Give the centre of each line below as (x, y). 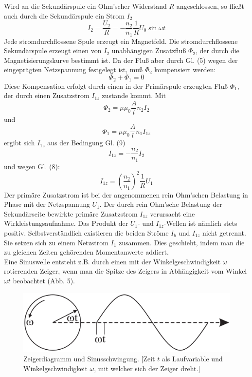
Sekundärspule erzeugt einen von (53, 50)
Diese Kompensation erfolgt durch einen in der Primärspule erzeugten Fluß (116, 86)
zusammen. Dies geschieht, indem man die (182, 242)
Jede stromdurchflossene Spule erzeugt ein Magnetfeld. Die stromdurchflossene (121, 41)
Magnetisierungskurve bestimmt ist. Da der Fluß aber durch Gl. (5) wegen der (121, 60)
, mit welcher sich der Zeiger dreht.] (147, 368)
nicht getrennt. (224, 233)
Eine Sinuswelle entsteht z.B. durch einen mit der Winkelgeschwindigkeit (112, 261)
